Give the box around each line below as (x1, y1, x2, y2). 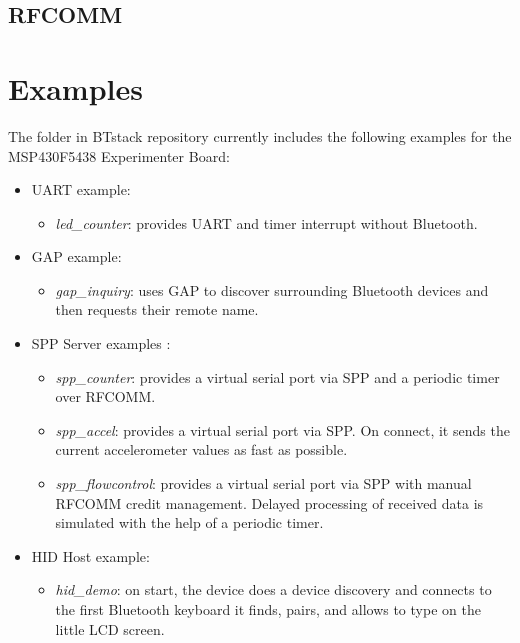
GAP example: (31, 246, 122, 267)
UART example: (31, 179, 131, 200)
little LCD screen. (55, 618, 165, 639)
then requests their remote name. (55, 299, 259, 320)
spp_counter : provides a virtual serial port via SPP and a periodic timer (55, 366, 500, 387)
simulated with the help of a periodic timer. (55, 512, 324, 533)
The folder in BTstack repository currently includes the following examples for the (8, 125, 512, 146)
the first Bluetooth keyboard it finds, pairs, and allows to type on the (55, 599, 481, 619)
